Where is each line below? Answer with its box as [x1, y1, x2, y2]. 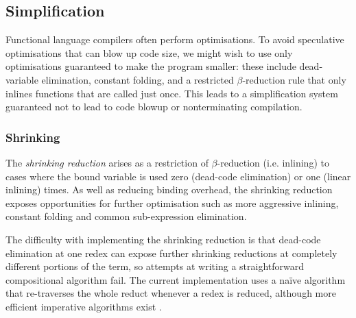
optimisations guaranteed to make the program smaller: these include [5, 59, 296, 73]
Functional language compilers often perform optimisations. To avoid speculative [5, 32, 344, 47]
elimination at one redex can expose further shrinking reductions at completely [5, 245, 337, 260]
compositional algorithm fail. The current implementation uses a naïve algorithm [5, 272, 346, 286]
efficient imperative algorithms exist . [5, 299, 162, 313]
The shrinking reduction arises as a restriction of [5, 155, 209, 169]
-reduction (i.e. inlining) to [217, 155, 329, 169]
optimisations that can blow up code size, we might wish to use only [5, 45, 293, 60]
